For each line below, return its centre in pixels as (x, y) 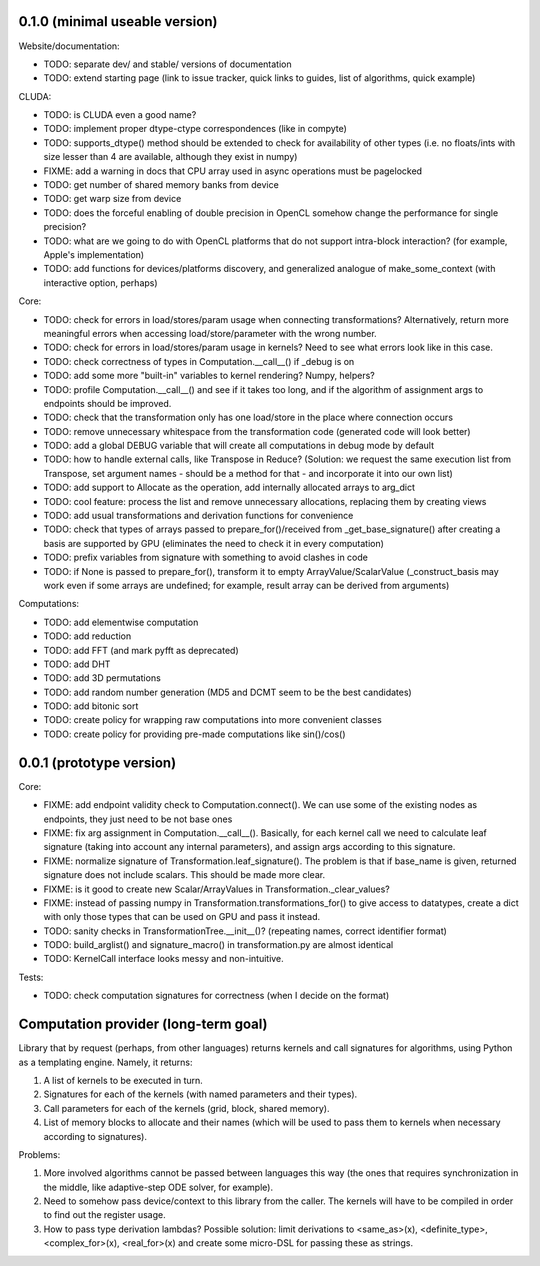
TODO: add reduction (87, 636)
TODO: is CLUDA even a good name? (120, 115)
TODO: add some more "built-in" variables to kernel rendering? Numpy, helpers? (209, 376)
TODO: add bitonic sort (91, 706)
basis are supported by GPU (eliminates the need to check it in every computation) (214, 543)
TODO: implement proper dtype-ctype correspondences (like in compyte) (195, 129)
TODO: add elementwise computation (121, 622)
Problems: (39, 1154)
